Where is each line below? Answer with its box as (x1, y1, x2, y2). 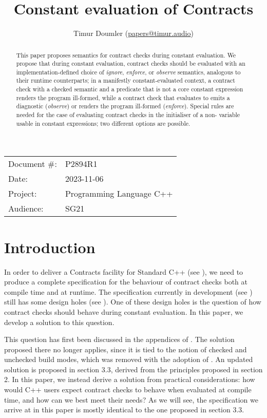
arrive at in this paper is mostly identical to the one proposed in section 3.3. (4, 404, 244, 415)
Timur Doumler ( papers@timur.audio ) (73, 28, 194, 39)
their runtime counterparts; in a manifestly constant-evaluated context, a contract (16, 76, 235, 85)
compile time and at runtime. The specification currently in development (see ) (4, 286, 253, 297)
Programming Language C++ (65, 187, 173, 200)
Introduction (4, 236, 96, 257)
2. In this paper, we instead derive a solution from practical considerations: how (4, 374, 255, 385)
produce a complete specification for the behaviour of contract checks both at (4, 276, 247, 287)
